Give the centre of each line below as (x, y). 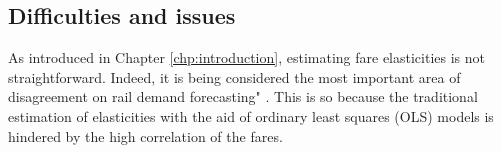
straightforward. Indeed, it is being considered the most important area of (234, 76)
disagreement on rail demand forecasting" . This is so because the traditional (243, 96)
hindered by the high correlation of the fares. (145, 135)
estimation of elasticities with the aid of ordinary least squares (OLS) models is (251, 115)
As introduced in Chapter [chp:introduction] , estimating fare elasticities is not (246, 57)
